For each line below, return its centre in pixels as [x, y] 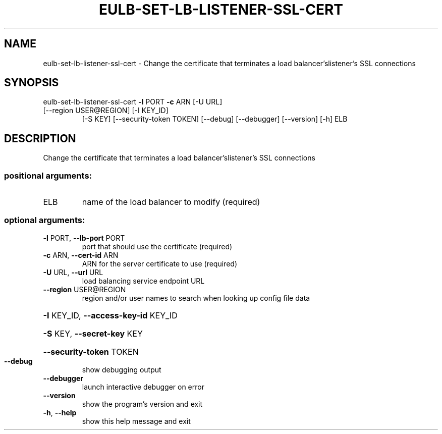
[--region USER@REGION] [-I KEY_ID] [106, 111]
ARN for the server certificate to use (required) [159, 263]
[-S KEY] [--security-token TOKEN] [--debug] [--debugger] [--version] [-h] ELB [215, 119]
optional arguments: [45, 220]
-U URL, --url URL [73, 272]
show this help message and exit [136, 421]
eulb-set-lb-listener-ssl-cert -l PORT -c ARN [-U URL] [133, 102]
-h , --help [60, 412]
